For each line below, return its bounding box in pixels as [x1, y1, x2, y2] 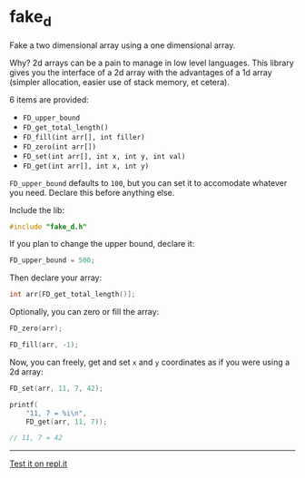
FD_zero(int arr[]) [22, 142, 97, 151]
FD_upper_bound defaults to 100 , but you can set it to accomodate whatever [9, 177, 288, 188]
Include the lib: [9, 204, 65, 215]
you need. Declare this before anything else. [9, 187, 175, 198]
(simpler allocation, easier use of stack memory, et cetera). [9, 76, 230, 87]
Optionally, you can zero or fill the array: [9, 307, 160, 317]
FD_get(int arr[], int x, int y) [22, 161, 150, 171]
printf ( [9, 400, 39, 409]
